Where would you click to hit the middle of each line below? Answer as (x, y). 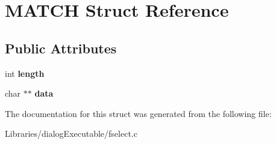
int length (25, 73)
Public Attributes (61, 48)
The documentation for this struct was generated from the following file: (138, 113)
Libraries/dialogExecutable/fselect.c (71, 133)
